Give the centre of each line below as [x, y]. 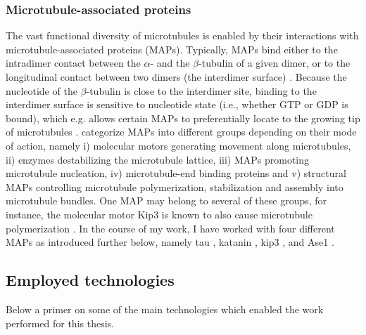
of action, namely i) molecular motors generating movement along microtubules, [178, 145]
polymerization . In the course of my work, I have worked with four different [170, 228]
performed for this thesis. [60, 323]
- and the [170, 63]
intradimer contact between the [73, 63]
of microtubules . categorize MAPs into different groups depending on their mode [181, 132]
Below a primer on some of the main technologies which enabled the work [165, 309]
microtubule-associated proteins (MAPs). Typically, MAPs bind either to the [172, 49]
